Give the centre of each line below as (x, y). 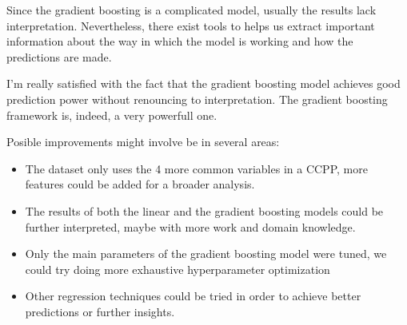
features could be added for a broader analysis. (140, 184)
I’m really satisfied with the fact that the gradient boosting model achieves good (203, 83)
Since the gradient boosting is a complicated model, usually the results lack (192, 10)
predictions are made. (59, 56)
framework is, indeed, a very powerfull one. (112, 115)
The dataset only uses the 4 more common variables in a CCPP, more (196, 168)
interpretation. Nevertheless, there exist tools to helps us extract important (191, 25)
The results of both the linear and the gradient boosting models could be (204, 210)
